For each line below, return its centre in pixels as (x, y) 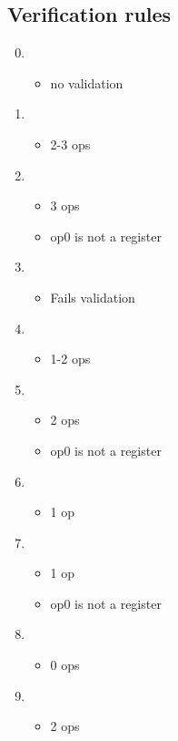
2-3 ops (70, 144)
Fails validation (93, 297)
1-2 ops (70, 359)
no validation (87, 82)
